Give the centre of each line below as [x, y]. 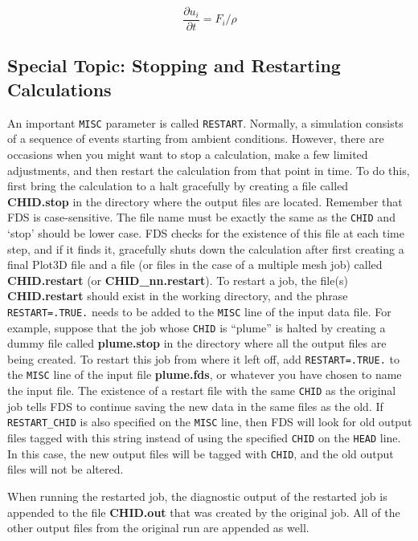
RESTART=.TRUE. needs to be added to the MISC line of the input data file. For [199, 311]
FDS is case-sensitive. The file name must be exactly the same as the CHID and [201, 217]
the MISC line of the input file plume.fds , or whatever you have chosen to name [205, 374]
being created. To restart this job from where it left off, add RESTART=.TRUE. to [203, 358]
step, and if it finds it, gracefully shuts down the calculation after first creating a [206, 248]
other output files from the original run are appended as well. [158, 528]
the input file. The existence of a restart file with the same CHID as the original [202, 390]
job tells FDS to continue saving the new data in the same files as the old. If [195, 406]
